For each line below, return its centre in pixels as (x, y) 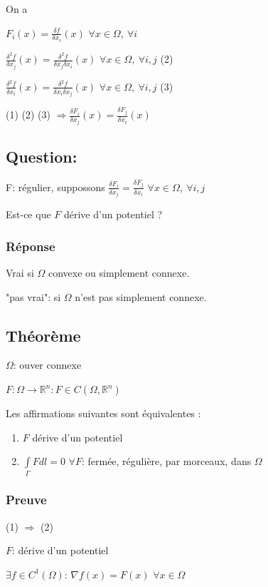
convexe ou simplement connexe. (119, 273)
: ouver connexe (47, 365)
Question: (42, 156)
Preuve (26, 500)
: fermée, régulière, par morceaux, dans (166, 461)
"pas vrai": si (33, 296)
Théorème (43, 335)
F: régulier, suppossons (55, 187)
